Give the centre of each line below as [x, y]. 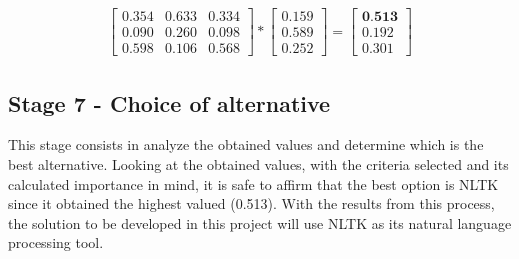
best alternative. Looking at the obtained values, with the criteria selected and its [258, 163]
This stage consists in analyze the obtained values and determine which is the [246, 144]
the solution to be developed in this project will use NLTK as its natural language [260, 222]
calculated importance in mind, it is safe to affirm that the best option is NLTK [253, 183]
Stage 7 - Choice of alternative [169, 102]
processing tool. [56, 242]
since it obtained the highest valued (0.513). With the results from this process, [251, 203]
